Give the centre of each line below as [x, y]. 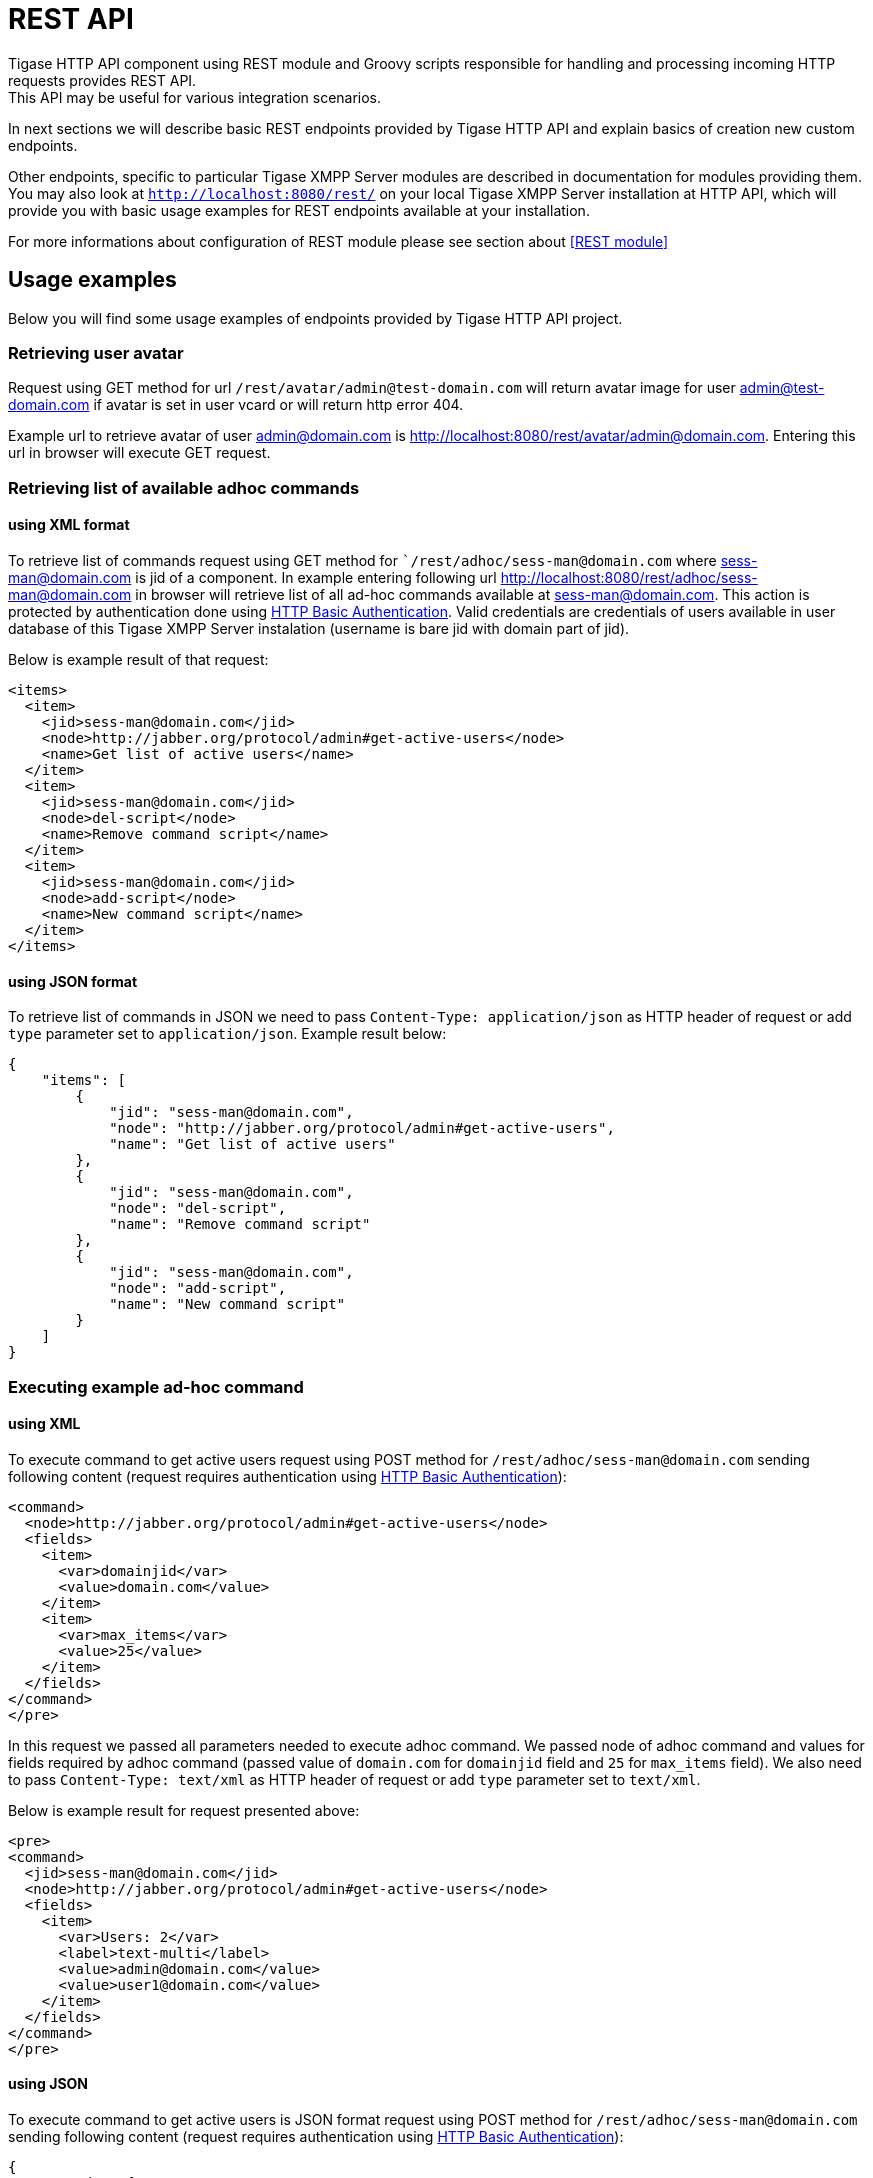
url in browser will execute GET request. [139, 453]
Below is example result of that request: [138, 659]
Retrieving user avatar [96, 352]
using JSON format [73, 981]
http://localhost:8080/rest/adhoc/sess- [629, 577]
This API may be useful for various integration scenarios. [195, 97]
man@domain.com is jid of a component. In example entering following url [252, 577]
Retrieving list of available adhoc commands [184, 487]
